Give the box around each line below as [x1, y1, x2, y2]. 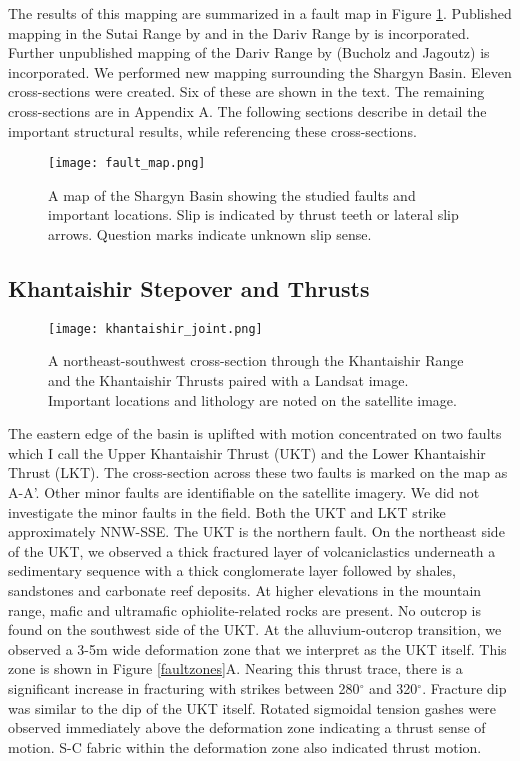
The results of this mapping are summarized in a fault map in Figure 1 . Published [8, 3, 512, 23]
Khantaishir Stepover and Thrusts [8, 272, 370, 303]
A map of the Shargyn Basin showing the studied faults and [48, 184, 416, 205]
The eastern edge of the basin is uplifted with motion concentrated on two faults [8, 423, 502, 444]
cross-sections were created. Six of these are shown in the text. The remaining [8, 81, 485, 102]
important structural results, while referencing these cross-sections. [8, 120, 417, 141]
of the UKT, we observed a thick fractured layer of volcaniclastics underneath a [8, 540, 496, 561]
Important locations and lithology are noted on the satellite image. [48, 389, 457, 410]
